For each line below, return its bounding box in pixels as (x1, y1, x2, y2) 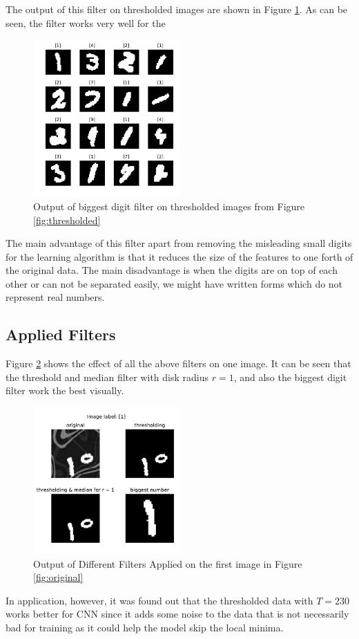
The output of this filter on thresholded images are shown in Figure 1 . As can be (6, 2, 348, 16)
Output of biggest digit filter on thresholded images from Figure (33, 198, 305, 213)
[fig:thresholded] (33, 212, 101, 227)
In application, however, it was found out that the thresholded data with (6, 593, 313, 607)
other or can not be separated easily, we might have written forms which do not (6, 276, 343, 290)
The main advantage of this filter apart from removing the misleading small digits (6, 236, 352, 250)
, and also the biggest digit (233, 369, 347, 384)
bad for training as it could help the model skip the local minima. (6, 620, 284, 635)
